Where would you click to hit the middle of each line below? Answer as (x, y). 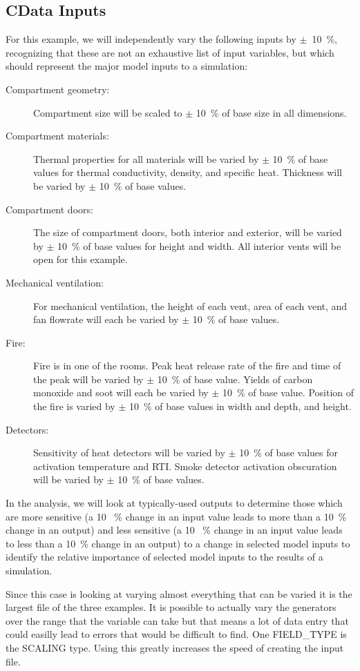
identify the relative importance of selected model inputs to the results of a (164, 557)
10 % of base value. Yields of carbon (235, 379)
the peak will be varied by (88, 379)
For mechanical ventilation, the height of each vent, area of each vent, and (190, 305)
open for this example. (80, 259)
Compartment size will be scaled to (108, 112)
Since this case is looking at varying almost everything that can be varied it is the (179, 593)
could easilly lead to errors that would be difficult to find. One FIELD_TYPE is (176, 634)
